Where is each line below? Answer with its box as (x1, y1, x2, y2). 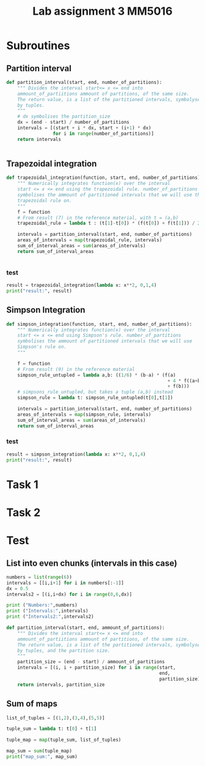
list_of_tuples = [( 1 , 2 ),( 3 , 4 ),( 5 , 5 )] (6, 715, 105, 721)
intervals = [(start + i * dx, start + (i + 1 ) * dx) (17, 125, 151, 131)
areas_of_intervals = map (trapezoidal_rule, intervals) (17, 237, 163, 243)
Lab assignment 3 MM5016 (32, 4, 173, 18)
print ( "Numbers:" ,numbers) (6, 602, 78, 609)
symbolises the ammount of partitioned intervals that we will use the (17, 192, 203, 198)
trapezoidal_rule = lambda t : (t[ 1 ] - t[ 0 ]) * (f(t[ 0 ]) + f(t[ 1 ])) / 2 (17, 220, 201, 227)
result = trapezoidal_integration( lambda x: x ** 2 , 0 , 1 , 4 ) (6, 282, 157, 288)
